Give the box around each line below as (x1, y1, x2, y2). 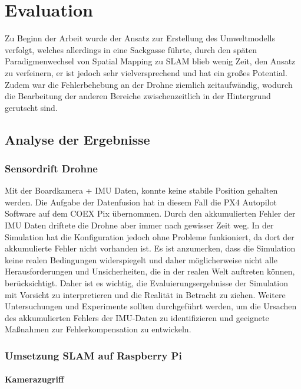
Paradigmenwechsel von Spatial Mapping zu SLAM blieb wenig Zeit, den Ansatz (5, 55, 296, 67)
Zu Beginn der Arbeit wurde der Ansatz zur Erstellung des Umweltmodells (5, 32, 276, 44)
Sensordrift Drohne (5, 161, 98, 175)
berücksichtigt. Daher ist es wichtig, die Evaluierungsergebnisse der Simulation (5, 277, 288, 289)
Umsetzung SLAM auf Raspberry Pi (5, 348, 182, 362)
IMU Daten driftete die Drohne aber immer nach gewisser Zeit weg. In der (5, 219, 274, 231)
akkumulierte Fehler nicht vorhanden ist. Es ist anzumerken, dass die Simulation (5, 242, 296, 254)
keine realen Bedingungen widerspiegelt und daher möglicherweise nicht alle (5, 253, 277, 266)
